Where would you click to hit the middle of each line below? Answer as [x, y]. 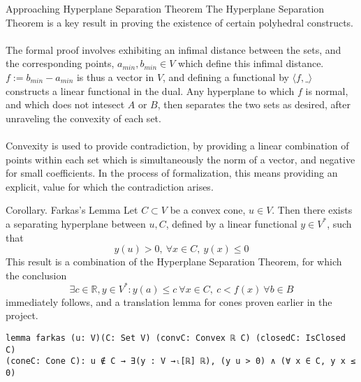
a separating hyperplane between [76, 223]
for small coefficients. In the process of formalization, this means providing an [172, 173]
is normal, [327, 90]
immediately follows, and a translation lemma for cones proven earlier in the [169, 301]
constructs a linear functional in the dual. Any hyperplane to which [150, 90]
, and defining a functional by [226, 76]
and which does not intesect [65, 104]
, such [339, 223]
